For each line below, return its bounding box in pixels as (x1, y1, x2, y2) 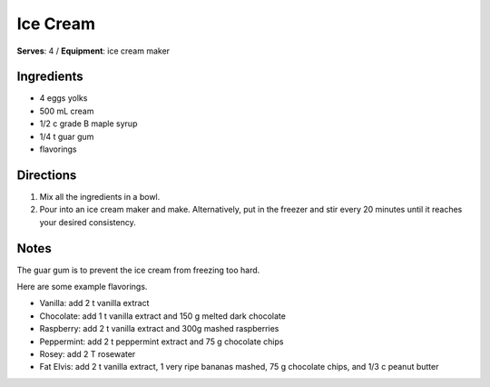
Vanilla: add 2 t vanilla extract (39, 298, 150, 309)
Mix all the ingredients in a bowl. (39, 191, 161, 202)
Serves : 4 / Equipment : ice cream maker (16, 45, 171, 56)
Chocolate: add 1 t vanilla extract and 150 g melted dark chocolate (39, 310, 286, 322)
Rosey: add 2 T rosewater (39, 348, 136, 359)
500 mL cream (39, 105, 94, 116)
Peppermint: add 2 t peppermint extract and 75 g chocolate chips (39, 336, 284, 347)
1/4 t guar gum (39, 131, 94, 142)
